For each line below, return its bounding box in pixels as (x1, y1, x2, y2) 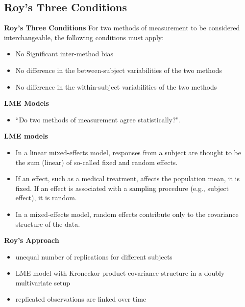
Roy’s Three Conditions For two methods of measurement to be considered (4, 23, 240, 33)
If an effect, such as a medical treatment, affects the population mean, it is (15, 173, 240, 184)
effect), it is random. (15, 192, 77, 203)
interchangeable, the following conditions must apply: (4, 32, 164, 42)
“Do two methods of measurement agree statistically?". (15, 114, 180, 124)
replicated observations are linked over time (15, 294, 147, 304)
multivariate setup (15, 277, 71, 287)
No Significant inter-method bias (15, 48, 114, 59)
